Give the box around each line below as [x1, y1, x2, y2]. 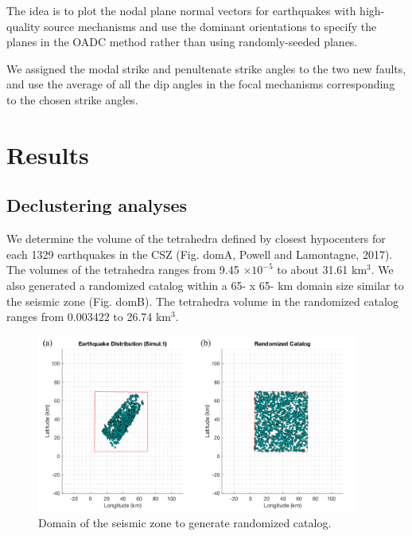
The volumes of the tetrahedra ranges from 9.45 [6, 261, 239, 278]
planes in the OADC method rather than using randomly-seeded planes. [6, 33, 358, 50]
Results [6, 138, 89, 170]
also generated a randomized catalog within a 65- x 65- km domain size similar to [6, 276, 404, 293]
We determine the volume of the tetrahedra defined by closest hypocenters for [6, 230, 386, 247]
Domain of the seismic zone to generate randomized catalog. [38, 514, 332, 530]
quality [6, 18, 41, 34]
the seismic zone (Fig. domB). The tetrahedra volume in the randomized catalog [6, 292, 398, 309]
